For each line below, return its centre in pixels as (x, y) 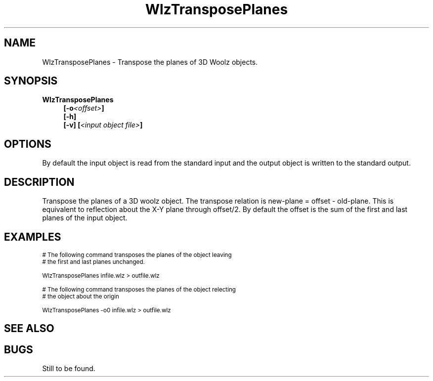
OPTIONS (28, 144)
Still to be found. (69, 369)
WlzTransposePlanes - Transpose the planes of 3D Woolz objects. (150, 62)
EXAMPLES (33, 237)
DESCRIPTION (39, 182)
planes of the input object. (85, 218)
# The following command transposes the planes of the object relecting (139, 289)
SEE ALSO (29, 329)
